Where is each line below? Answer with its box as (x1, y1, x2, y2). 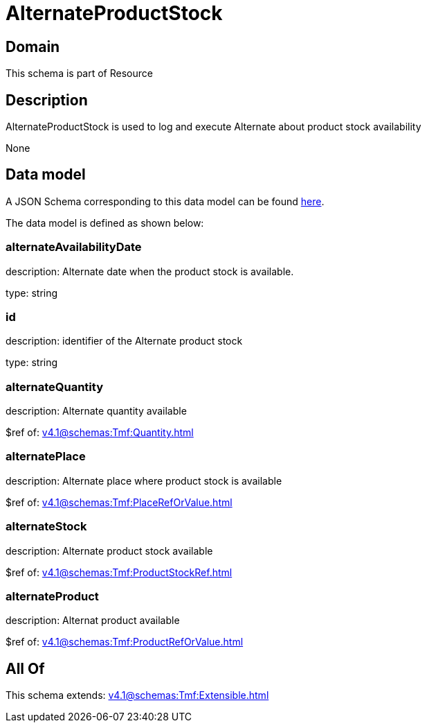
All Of (6, 659, 45, 677)
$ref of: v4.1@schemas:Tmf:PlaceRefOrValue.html (6, 496, 233, 508)
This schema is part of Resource (6, 67, 153, 80)
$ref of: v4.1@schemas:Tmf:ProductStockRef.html (6, 566, 233, 578)
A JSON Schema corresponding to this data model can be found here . (6, 195, 325, 207)
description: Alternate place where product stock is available (6, 474, 282, 487)
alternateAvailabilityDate (6, 240, 142, 254)
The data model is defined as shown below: (6, 216, 204, 229)
